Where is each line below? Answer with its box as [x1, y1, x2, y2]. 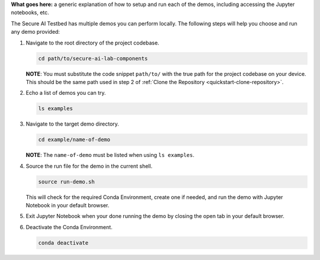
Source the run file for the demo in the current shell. [25, 162, 153, 169]
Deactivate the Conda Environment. [25, 223, 113, 230]
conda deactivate [38, 239, 89, 246]
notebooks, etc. [11, 9, 50, 16]
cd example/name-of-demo [38, 136, 111, 143]
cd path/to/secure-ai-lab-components [38, 55, 148, 62]
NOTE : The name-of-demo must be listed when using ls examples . [25, 152, 195, 159]
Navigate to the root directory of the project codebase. [25, 39, 159, 46]
